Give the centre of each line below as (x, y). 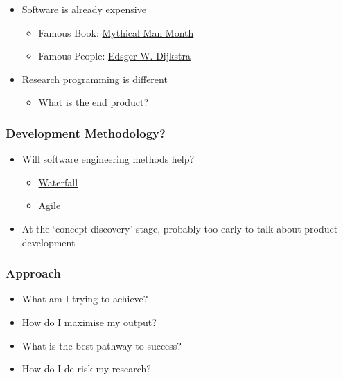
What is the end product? (94, 102)
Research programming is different (95, 79)
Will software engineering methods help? (108, 159)
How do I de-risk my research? (86, 369)
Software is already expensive (84, 9)
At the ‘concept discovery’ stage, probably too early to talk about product (180, 228)
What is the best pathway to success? (102, 345)
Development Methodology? (86, 133)
